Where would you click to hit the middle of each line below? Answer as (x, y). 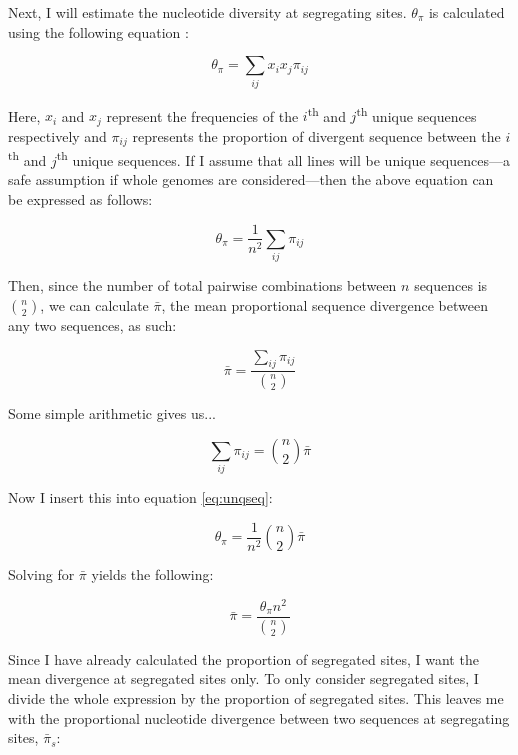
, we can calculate (94, 304)
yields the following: (152, 574)
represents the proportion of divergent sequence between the (316, 135)
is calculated (466, 12)
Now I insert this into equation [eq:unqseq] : (140, 497)
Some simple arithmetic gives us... (112, 413)
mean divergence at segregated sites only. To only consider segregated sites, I (243, 678)
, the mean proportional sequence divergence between (324, 304)
